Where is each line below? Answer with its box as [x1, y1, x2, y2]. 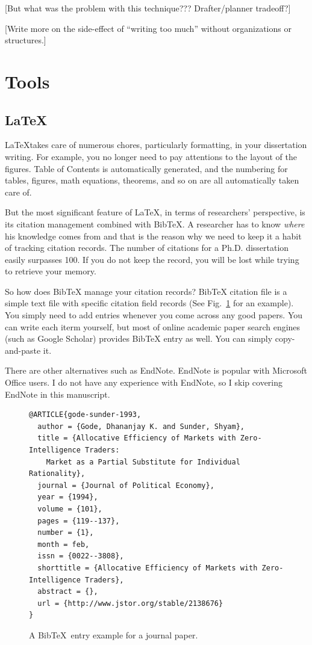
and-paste [5, 344, 41, 356]
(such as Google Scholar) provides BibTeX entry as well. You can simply [5, 332, 273, 345]
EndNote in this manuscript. [5, 387, 110, 400]
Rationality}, [29, 469, 86, 478]
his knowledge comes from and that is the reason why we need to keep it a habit [5, 229, 302, 242]
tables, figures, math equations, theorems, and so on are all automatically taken [5, 174, 299, 187]
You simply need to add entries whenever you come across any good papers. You [5, 309, 303, 321]
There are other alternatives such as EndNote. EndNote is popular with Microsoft [5, 364, 307, 377]
